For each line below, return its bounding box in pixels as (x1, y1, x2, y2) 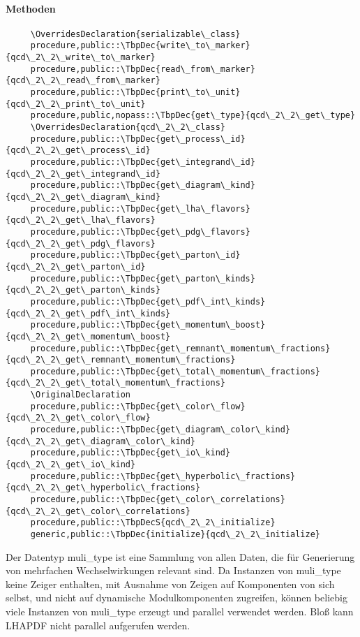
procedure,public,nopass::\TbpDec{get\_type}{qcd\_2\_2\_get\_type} (30, 110, 356, 121)
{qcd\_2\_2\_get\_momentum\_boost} (6, 331, 171, 342)
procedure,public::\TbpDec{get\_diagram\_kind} (30, 180, 255, 191)
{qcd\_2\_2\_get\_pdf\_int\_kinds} (6, 308, 171, 318)
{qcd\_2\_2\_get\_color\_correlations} (6, 506, 190, 516)
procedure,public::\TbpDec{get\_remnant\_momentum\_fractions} (30, 343, 331, 353)
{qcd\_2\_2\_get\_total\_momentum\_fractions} (6, 378, 225, 388)
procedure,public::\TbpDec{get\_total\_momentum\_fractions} (30, 366, 321, 376)
